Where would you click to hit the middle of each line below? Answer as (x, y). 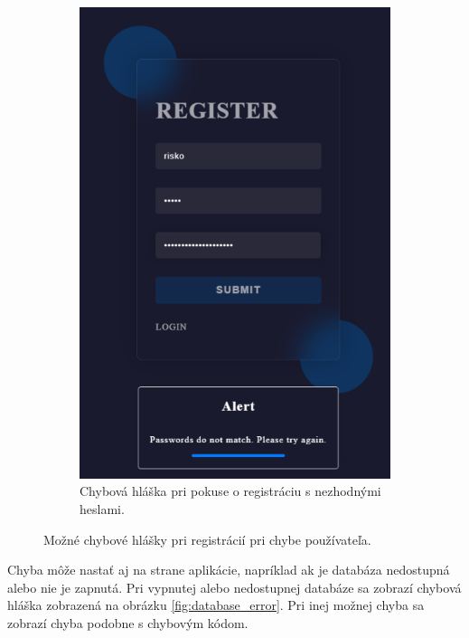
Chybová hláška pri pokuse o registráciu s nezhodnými (230, 491)
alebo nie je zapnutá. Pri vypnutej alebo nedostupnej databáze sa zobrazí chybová (234, 587)
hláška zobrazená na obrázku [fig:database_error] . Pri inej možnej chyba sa (216, 605)
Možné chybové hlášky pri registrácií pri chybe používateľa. (207, 539)
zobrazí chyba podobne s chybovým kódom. (128, 622)
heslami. (102, 509)
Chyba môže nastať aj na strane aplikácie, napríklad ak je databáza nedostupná (229, 570)
